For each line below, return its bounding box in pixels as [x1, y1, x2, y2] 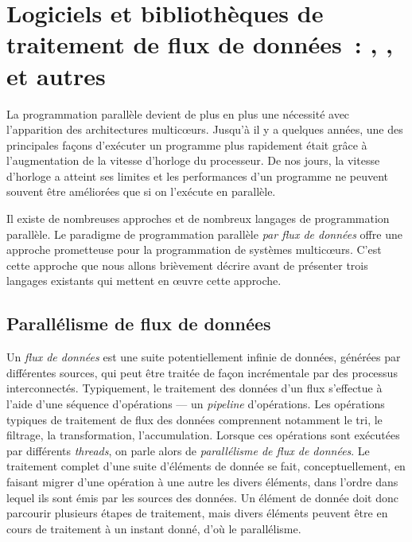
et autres [6, 59, 106, 92]
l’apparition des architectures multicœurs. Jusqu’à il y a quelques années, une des [6, 121, 403, 138]
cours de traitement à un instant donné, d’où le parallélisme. [6, 520, 301, 536]
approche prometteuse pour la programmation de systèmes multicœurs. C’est [6, 241, 382, 258]
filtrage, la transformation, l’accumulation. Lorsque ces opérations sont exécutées [6, 427, 400, 443]
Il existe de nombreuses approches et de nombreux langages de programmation [6, 210, 390, 227]
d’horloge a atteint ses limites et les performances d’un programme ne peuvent [6, 167, 389, 184]
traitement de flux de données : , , [6, 28, 394, 60]
